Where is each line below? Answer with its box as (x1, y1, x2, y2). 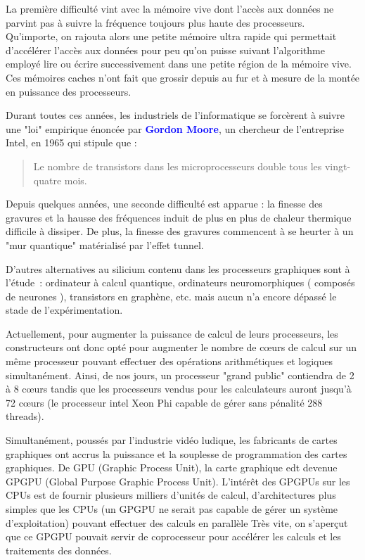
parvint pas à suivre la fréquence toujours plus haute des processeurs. (6, 15, 305, 30)
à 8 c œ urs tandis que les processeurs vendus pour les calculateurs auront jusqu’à (6, 381, 352, 396)
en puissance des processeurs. (6, 84, 132, 98)
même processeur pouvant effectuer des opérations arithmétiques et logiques (6, 354, 333, 369)
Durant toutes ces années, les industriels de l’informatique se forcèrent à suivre (6, 108, 345, 122)
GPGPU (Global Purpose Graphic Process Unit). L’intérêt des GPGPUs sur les (6, 473, 350, 488)
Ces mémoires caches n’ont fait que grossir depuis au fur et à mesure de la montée (6, 70, 360, 84)
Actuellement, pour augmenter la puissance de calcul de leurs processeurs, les (6, 326, 338, 341)
